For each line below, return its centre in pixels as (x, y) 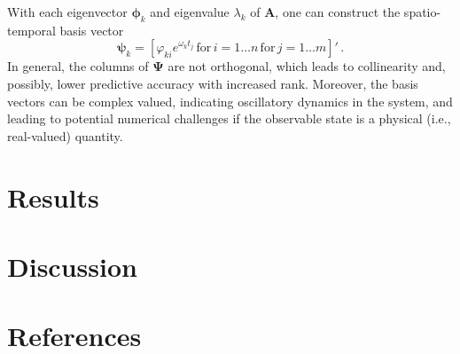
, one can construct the (338, 12)
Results (53, 197)
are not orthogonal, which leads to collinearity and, (307, 66)
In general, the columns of (78, 66)
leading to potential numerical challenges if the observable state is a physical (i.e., (229, 118)
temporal (31, 30)
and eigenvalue (190, 12)
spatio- (422, 12)
